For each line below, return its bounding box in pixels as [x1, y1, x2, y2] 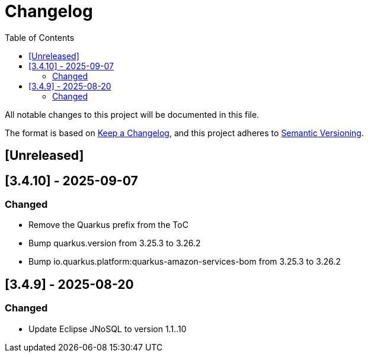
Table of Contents [5, 32, 75, 43]
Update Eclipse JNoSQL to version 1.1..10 [28, 323, 187, 334]
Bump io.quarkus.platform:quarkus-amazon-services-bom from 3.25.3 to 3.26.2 [28, 256, 341, 267]
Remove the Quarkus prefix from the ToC [28, 220, 188, 230]
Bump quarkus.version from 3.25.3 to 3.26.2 [28, 238, 201, 249]
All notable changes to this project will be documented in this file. [5, 109, 260, 120]
